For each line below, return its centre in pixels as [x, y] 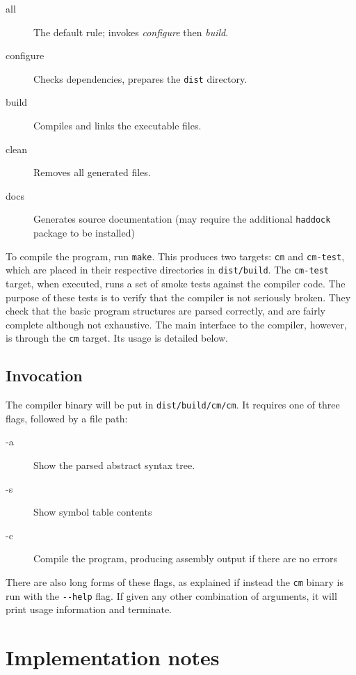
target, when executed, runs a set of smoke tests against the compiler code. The [176, 283]
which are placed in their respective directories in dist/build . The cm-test [168, 270]
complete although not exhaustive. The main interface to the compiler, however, [176, 324]
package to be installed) [84, 233]
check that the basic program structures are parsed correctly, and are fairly [165, 311]
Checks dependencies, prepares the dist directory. [140, 78]
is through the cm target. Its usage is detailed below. [117, 338]
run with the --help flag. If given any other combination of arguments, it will [171, 595]
